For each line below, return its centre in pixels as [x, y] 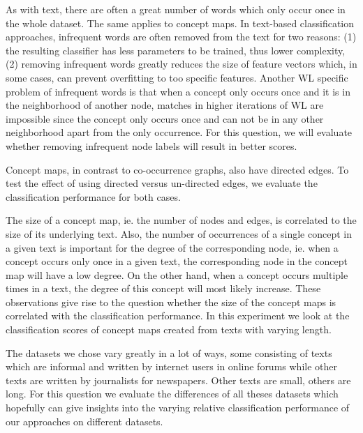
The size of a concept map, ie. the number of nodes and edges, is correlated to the [181, 220]
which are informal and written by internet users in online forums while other [171, 366]
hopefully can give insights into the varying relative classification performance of [178, 408]
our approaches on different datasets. [84, 421]
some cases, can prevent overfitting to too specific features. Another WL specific [177, 77]
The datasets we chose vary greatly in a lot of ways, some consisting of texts [169, 352]
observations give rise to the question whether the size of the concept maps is [171, 302]
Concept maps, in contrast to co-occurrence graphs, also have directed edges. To [177, 169]
